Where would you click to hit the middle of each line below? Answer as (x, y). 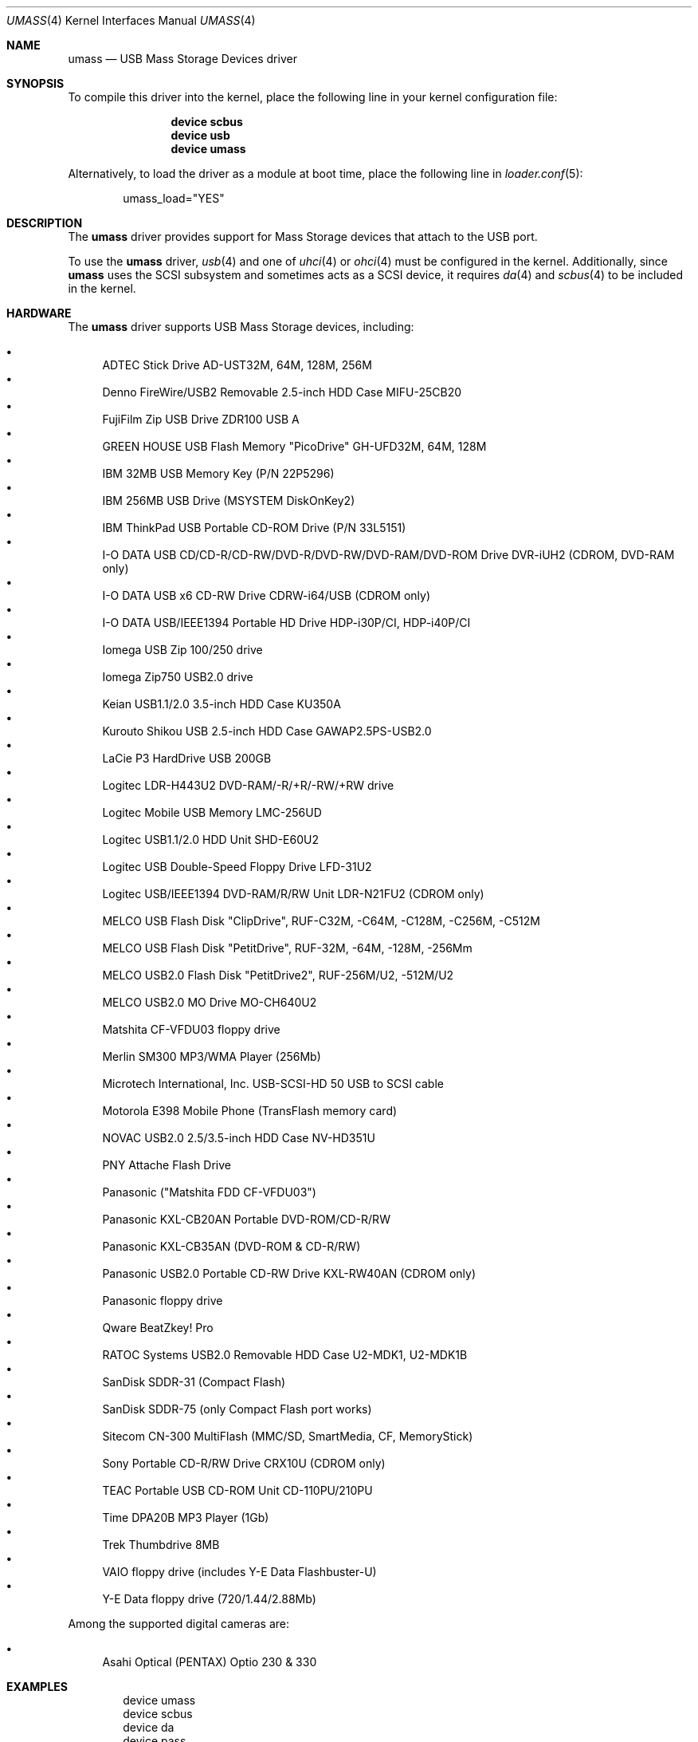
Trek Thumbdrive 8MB (161, 1545)
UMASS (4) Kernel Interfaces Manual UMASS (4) (131, 20)
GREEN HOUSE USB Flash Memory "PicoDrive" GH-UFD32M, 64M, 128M (294, 446)
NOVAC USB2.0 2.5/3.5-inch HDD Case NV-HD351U (239, 1138)
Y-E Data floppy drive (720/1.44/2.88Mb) (209, 1599)
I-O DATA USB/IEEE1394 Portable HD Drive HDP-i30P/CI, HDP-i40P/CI (286, 623)
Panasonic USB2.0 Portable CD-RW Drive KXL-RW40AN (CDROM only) (289, 1273)
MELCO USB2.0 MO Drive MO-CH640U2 (210, 1002)
